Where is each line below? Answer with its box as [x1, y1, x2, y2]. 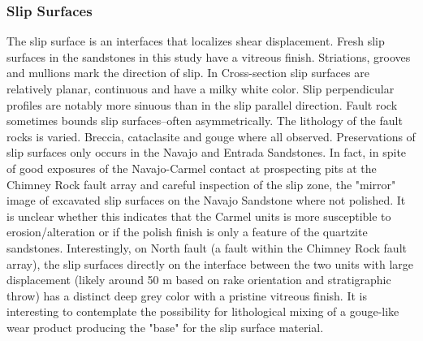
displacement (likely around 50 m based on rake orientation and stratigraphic [6, 271, 391, 288]
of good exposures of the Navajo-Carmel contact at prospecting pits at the [6, 159, 377, 176]
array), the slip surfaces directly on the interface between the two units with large [6, 255, 414, 272]
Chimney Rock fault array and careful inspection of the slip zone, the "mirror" [6, 175, 396, 192]
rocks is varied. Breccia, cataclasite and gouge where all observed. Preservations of [6, 127, 416, 145]
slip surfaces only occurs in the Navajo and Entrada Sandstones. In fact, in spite [6, 144, 407, 161]
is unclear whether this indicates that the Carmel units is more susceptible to [6, 207, 391, 224]
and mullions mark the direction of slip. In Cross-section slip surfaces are [6, 64, 369, 81]
